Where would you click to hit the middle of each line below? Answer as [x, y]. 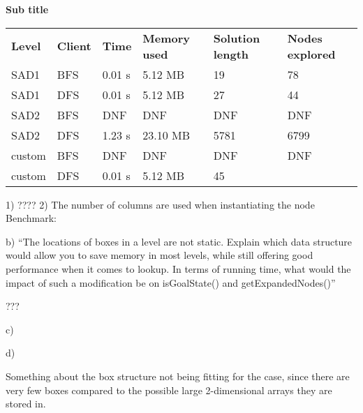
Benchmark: [31, 218]
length [231, 54]
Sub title [27, 9]
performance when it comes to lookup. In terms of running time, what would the [178, 268]
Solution [237, 38]
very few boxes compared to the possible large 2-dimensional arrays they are [169, 390]
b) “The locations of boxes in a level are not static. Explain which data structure [179, 241]
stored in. [26, 404]
